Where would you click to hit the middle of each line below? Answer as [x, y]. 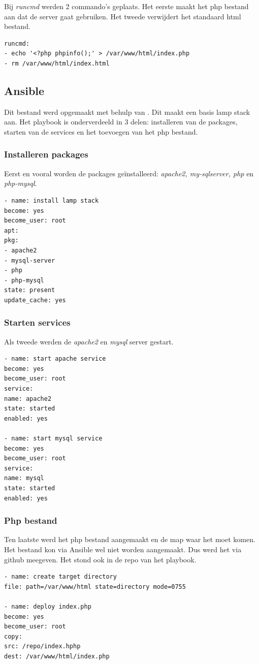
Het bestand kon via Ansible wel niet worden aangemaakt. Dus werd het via [123, 549]
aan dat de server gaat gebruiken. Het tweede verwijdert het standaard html [123, 16]
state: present [30, 290]
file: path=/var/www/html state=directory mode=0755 [95, 587]
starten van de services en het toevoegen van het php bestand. [101, 131]
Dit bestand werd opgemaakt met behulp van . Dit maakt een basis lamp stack [127, 112]
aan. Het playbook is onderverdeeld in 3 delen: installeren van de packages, [121, 122]
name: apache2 [28, 399]
